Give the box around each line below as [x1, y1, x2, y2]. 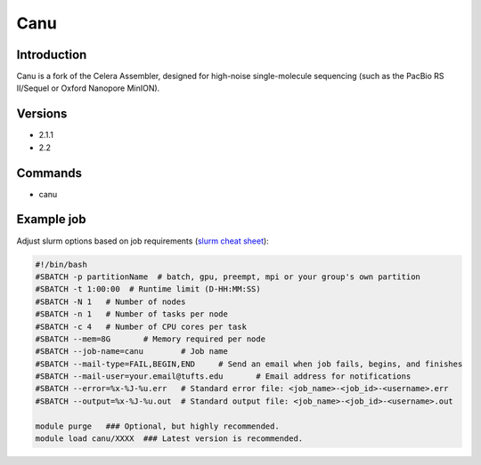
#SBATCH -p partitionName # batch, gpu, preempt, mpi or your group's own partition [35, 271, 420, 282]
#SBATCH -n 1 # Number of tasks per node [35, 309, 229, 319]
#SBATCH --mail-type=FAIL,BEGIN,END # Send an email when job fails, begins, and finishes [35, 358, 463, 369]
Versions [16, 107, 68, 122]
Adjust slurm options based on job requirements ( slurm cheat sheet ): [16, 236, 269, 246]
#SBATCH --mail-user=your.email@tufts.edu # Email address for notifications [35, 372, 412, 381]
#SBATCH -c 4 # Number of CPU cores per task [35, 321, 247, 332]
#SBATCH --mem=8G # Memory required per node [35, 333, 266, 344]
